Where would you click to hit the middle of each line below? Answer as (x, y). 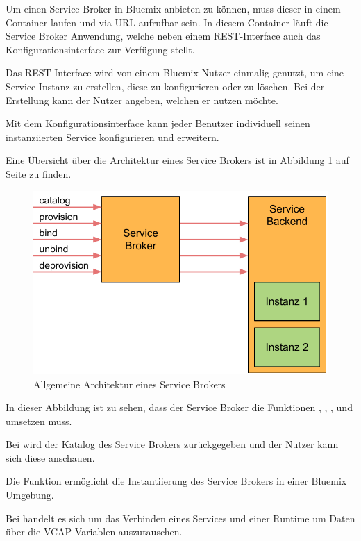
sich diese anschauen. (50, 457)
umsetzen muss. (39, 421)
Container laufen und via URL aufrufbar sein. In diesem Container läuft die (167, 22)
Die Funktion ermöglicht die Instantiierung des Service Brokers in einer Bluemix (176, 481)
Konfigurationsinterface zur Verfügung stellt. (100, 49)
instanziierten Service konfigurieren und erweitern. (112, 136)
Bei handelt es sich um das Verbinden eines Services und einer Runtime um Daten (180, 518)
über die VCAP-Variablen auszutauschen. (94, 532)
